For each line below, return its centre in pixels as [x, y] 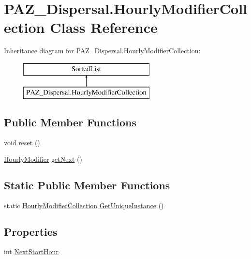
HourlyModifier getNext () [43, 159]
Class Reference [104, 27]
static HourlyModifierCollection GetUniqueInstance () [84, 205]
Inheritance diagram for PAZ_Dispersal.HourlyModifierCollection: [102, 51]
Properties [31, 231]
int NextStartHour [31, 251]
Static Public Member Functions [87, 185]
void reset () [22, 143]
